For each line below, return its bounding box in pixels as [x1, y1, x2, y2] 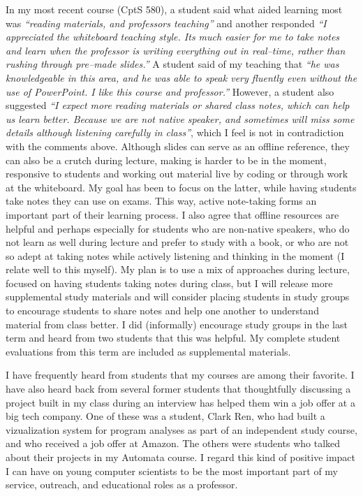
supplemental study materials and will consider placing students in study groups [6, 289, 350, 304]
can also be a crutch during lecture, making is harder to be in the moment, [6, 152, 327, 167]
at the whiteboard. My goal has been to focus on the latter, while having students [6, 180, 357, 194]
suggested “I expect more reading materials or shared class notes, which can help [6, 98, 350, 112]
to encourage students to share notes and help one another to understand [6, 303, 319, 318]
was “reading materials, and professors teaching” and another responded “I [6, 15, 327, 30]
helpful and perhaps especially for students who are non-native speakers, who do [6, 221, 350, 235]
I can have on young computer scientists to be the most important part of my [6, 463, 338, 478]
